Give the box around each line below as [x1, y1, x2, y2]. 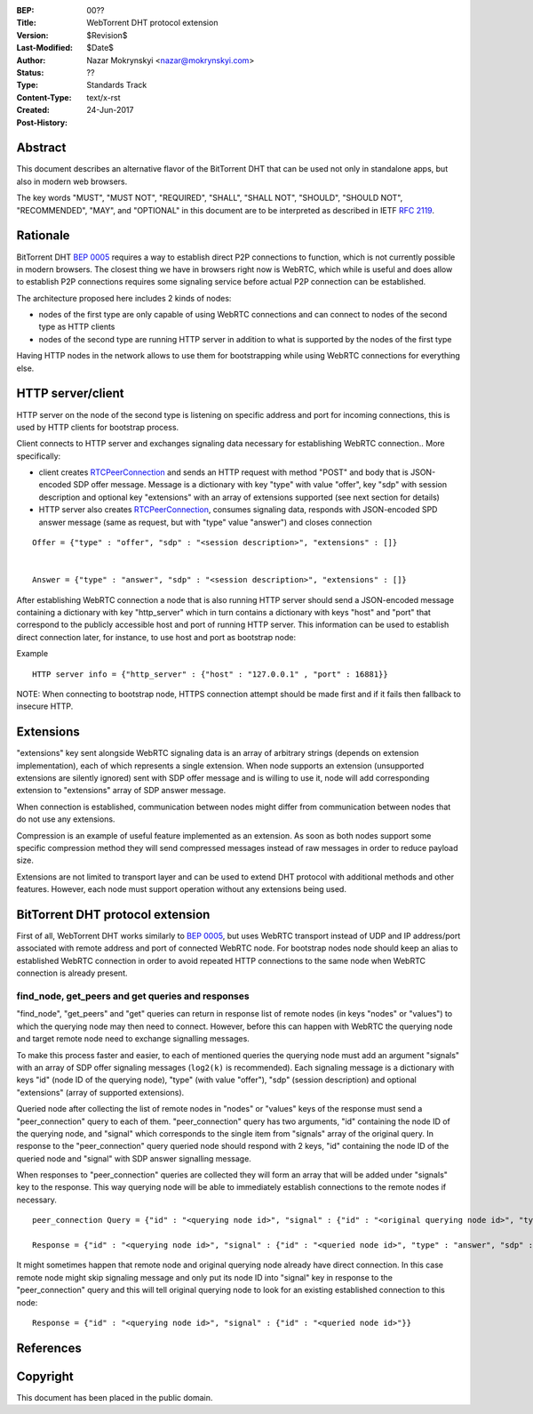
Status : [16, 67, 44, 77]
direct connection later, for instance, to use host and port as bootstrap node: [16, 631, 297, 642]
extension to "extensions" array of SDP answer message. [16, 785, 227, 796]
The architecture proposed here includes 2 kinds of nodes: [16, 293, 232, 303]
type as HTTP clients [38, 321, 115, 333]
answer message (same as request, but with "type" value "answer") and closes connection [38, 517, 372, 527]
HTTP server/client [16, 386, 124, 401]
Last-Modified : [16, 43, 73, 53]
